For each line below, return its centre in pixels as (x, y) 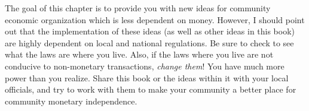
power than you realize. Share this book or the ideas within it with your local (147, 77)
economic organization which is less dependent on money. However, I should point (155, 19)
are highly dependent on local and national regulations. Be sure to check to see (149, 42)
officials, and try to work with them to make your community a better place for (151, 89)
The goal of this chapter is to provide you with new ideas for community (138, 8)
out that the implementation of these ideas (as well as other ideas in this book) (150, 31)
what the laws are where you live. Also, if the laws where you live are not (139, 54)
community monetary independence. (71, 101)
